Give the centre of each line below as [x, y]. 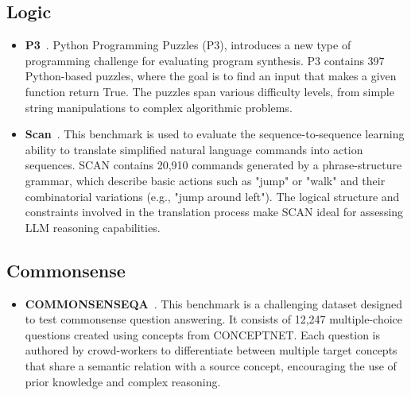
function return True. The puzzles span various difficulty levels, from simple [209, 91]
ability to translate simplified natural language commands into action [194, 149]
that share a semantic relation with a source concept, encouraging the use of [211, 365]
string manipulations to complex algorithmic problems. [159, 107]
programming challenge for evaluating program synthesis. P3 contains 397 [205, 60]
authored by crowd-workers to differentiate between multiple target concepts [211, 350]
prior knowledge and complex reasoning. [123, 381]
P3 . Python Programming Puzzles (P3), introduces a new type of [188, 45]
